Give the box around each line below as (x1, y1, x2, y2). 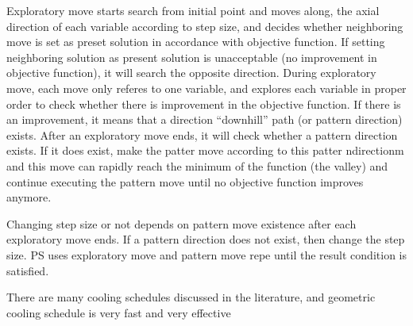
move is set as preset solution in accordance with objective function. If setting (6, 33, 385, 50)
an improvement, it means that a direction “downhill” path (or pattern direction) (6, 111, 403, 128)
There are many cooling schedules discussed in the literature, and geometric (6, 289, 376, 305)
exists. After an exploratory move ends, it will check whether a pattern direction (6, 126, 398, 143)
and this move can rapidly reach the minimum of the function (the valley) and (6, 157, 388, 174)
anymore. (6, 189, 52, 205)
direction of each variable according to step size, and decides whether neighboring (6, 17, 403, 34)
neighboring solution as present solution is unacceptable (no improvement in (6, 48, 377, 65)
